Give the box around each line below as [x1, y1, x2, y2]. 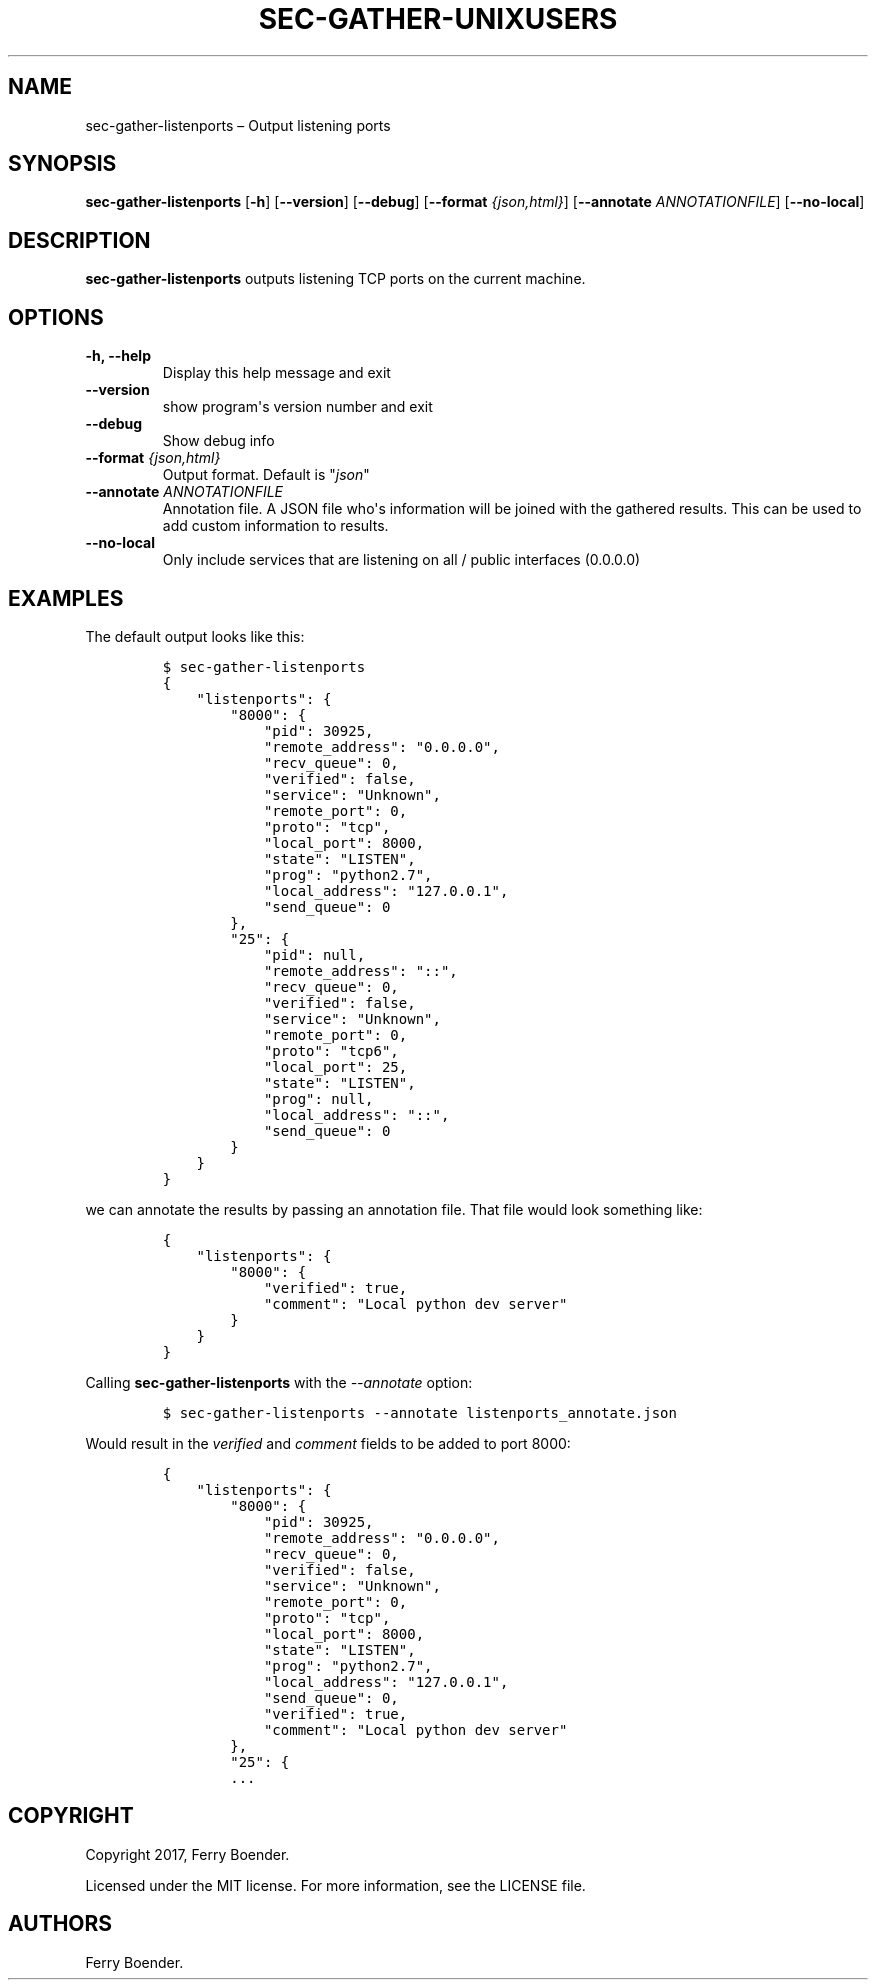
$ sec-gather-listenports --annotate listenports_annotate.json [162, 1404, 677, 1421]
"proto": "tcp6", [263, 1042, 399, 1059]
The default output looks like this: [85, 627, 305, 645]
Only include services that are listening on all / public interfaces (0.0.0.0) [162, 551, 641, 569]
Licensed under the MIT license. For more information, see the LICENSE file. [85, 1876, 586, 1894]
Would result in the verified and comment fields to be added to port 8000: [85, 1434, 571, 1452]
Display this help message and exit [162, 364, 391, 382]
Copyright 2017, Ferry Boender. [85, 1845, 290, 1863]
